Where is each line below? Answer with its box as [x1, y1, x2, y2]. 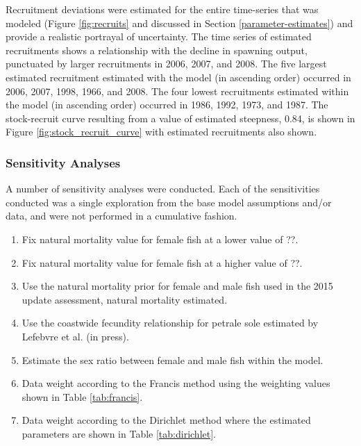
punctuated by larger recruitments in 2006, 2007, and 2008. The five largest [6, 56, 327, 71]
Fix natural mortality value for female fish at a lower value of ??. [22, 231, 299, 246]
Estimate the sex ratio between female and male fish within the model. [22, 352, 324, 367]
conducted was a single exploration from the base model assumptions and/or [6, 195, 332, 209]
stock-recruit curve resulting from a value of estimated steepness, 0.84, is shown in [6, 110, 355, 125]
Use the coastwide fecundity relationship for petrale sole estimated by [22, 315, 319, 330]
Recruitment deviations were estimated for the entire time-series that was [6, 2, 319, 16]
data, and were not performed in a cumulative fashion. [6, 208, 237, 223]
